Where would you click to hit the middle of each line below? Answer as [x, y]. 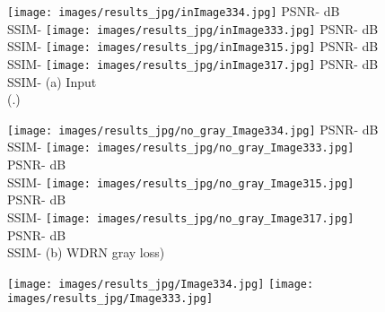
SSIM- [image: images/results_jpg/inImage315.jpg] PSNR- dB [193, 46]
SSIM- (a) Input [52, 81]
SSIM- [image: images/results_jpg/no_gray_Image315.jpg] [181, 182]
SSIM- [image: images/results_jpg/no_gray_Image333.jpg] [181, 147]
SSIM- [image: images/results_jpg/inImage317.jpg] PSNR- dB [193, 63]
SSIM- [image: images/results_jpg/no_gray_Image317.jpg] [181, 217]
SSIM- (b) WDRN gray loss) [86, 252]
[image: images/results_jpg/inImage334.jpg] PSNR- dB [174, 11]
